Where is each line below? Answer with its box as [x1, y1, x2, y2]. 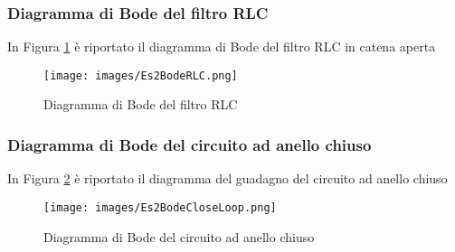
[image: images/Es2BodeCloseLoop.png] [43, 201, 277, 214]
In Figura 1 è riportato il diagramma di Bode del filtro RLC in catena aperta [7, 37, 436, 56]
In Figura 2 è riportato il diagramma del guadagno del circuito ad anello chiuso [7, 169, 448, 188]
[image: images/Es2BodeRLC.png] [43, 69, 238, 82]
